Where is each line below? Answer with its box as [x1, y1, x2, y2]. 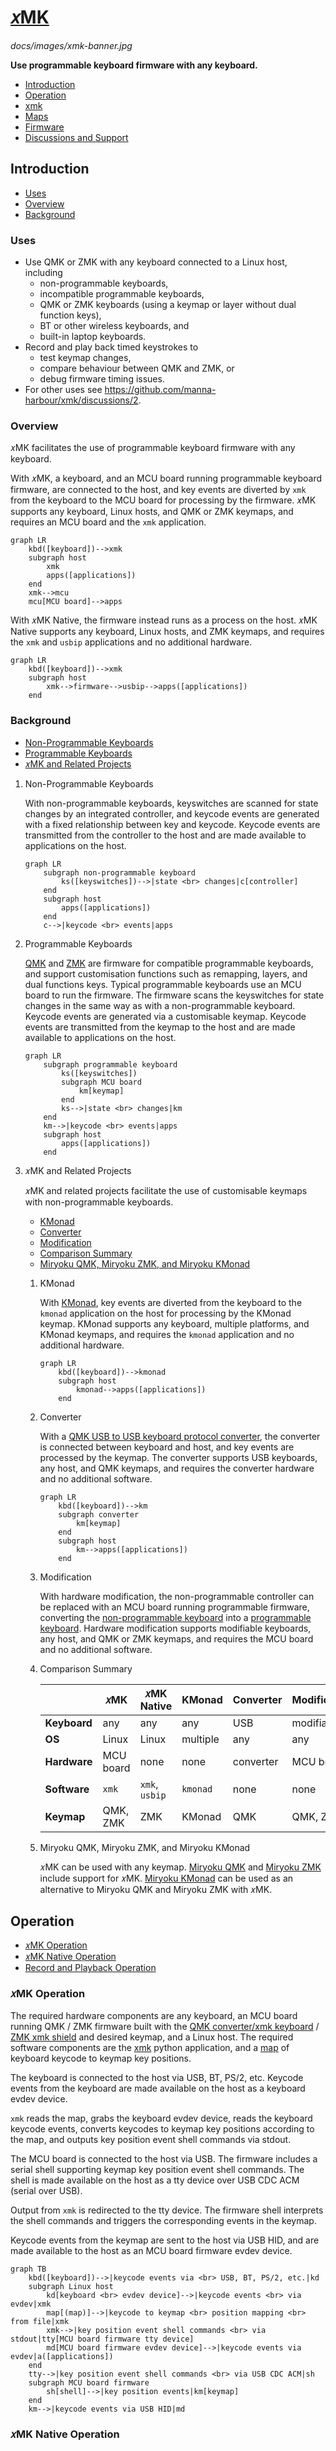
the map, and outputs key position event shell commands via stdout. [10, 2133, 292, 2145]
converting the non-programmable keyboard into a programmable [39, 1611, 312, 1623]
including [24, 267, 63, 279]
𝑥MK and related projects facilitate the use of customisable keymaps [24, 1184, 308, 1196]
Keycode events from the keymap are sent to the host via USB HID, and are [10, 2234, 320, 2246]
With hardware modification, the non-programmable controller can [39, 1590, 315, 1602]
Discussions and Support [24, 131, 129, 143]
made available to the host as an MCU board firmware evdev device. [10, 2244, 293, 2256]
